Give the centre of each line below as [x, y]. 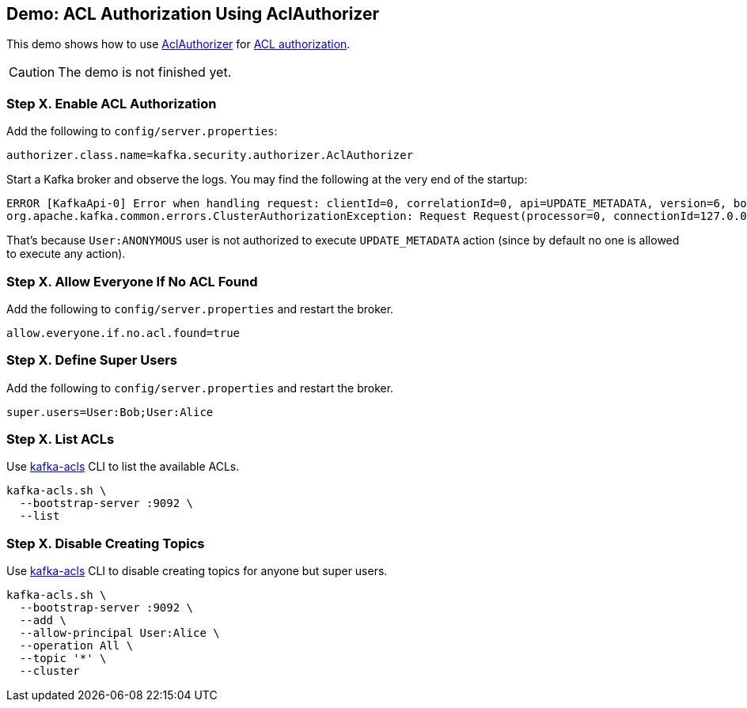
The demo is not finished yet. [145, 72]
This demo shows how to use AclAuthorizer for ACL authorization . [178, 44]
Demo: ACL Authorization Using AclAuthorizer [193, 14]
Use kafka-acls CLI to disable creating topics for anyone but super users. [197, 571]
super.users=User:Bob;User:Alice [110, 412]
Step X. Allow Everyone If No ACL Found [132, 281]
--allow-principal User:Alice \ [119, 633]
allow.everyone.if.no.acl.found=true [123, 333]
